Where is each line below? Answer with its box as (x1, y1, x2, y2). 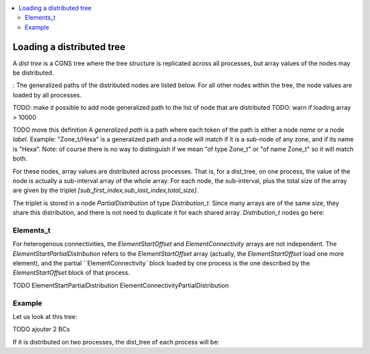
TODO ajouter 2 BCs (12, 325, 71, 333)
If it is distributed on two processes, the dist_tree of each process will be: (12, 338, 219, 346)
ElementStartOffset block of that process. (12, 268, 130, 277)
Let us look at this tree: (12, 313, 77, 320)
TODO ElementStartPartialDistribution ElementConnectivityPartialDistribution (12, 281, 229, 290)
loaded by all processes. (12, 91, 82, 99)
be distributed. (12, 69, 54, 77)
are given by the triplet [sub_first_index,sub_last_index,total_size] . (12, 186, 199, 195)
